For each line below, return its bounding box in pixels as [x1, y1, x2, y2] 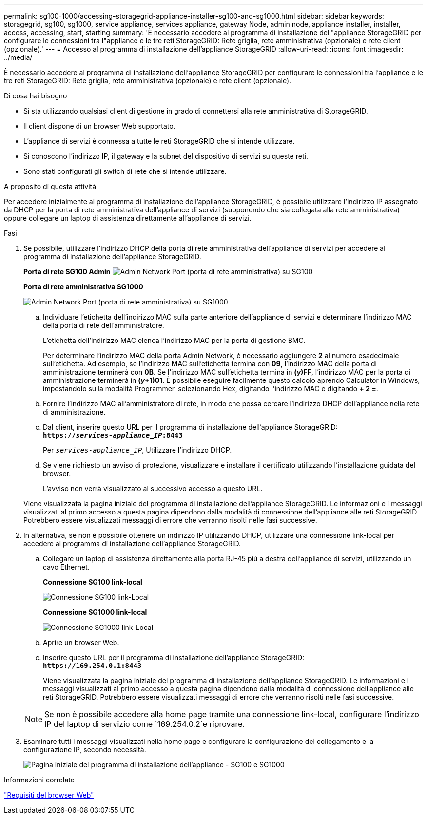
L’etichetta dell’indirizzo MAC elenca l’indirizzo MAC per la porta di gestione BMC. [43, 336, 306, 344]
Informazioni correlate [4, 776, 75, 784]
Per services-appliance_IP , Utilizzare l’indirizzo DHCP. [43, 446, 232, 454]
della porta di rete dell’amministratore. [43, 321, 164, 329]
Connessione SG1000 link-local [43, 608, 147, 616]
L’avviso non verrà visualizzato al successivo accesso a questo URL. [43, 484, 263, 493]
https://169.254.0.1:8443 [43, 662, 142, 669]
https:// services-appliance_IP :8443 [43, 431, 183, 439]
